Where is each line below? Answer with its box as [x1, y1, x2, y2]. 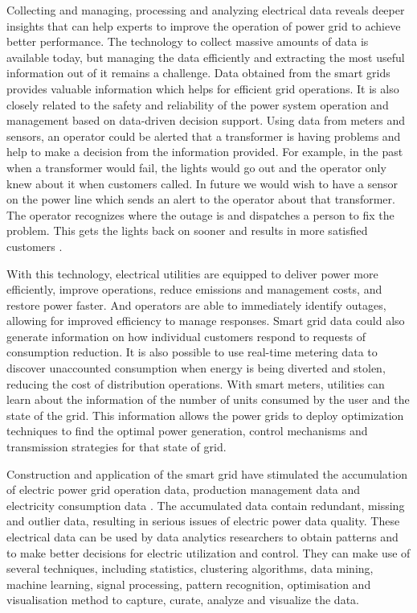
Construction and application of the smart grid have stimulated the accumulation [6, 465, 407, 482]
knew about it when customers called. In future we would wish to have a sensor [6, 175, 398, 191]
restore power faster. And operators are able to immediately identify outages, [6, 296, 386, 313]
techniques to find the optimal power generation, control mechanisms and [6, 422, 368, 439]
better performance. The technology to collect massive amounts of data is [6, 33, 369, 50]
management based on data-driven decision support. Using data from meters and [6, 112, 405, 129]
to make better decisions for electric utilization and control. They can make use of [6, 544, 411, 561]
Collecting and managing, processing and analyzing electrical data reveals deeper [6, 2, 405, 18]
